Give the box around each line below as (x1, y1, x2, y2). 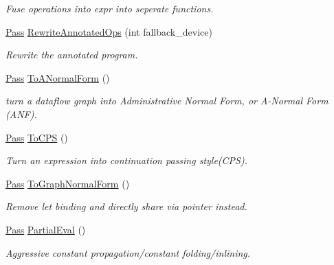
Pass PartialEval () (5, 222, 86, 236)
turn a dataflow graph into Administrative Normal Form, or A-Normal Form (5, 93, 329, 108)
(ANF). (5, 106, 37, 121)
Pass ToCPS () (5, 130, 68, 144)
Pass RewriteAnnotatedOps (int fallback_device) (5, 24, 212, 38)
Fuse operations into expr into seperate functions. (5, 1, 214, 15)
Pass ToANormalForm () (5, 70, 110, 84)
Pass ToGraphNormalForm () (5, 176, 130, 190)
